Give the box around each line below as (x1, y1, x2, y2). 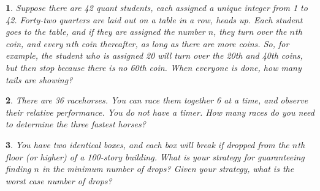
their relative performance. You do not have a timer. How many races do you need (6, 105, 314, 118)
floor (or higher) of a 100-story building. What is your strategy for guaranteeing (6, 150, 305, 163)
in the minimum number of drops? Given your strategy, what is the (42, 162, 294, 175)
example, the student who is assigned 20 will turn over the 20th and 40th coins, (6, 49, 303, 62)
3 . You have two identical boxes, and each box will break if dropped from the (6, 138, 289, 151)
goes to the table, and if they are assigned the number (6, 25, 205, 38)
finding (6, 162, 31, 175)
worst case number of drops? (6, 174, 112, 187)
